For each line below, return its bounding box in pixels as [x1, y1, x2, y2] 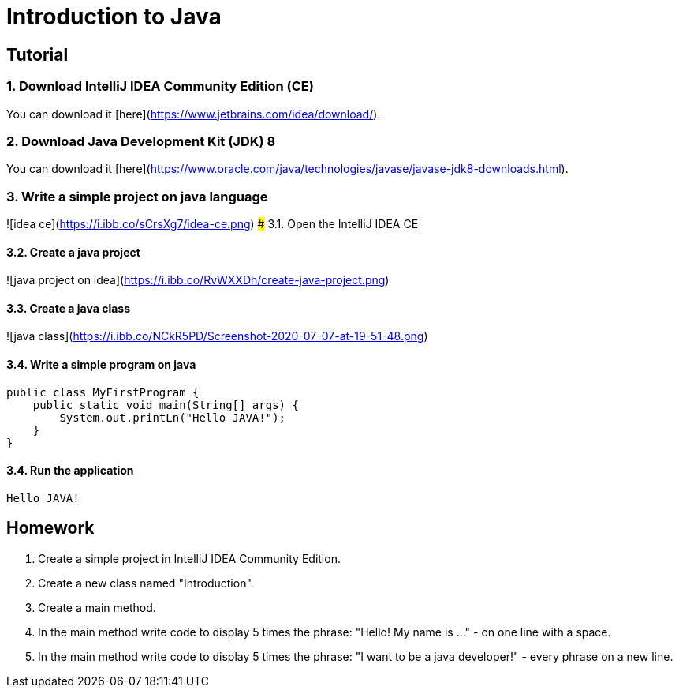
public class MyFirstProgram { [6, 385, 200, 399]
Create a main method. [38, 600, 156, 614]
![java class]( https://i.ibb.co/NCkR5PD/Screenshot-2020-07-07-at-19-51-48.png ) [6, 329, 428, 343]
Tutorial [6, 44, 69, 65]
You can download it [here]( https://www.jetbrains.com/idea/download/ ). [6, 107, 381, 121]
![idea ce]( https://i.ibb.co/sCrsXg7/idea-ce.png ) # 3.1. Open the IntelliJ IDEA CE [6, 217, 419, 231]
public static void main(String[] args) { [32, 398, 299, 411]
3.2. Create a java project [6, 245, 140, 259]
